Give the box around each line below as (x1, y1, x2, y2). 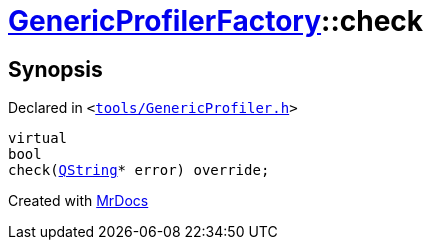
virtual (8, 130, 68, 147)
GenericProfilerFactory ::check (8, 4, 424, 38)
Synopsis (8, 56, 103, 82)
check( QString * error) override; (8, 162, 270, 179)
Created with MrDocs (8, 192, 149, 210)
